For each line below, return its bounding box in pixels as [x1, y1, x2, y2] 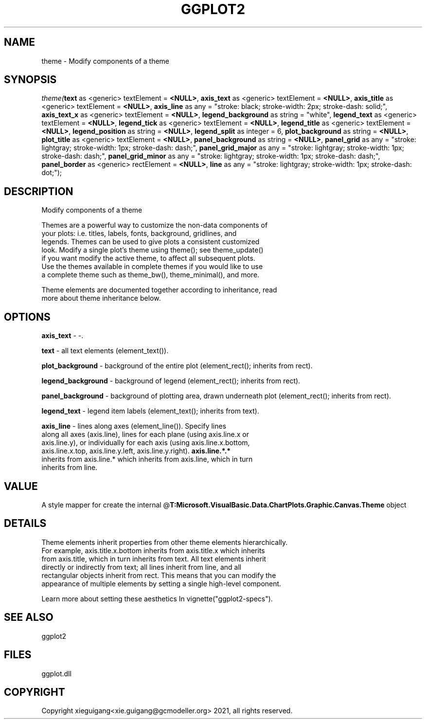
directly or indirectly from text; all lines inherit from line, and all [41, 562, 242, 571]
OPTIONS [4, 310, 51, 323]
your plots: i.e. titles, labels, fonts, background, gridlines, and [41, 229, 237, 238]
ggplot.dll [41, 669, 71, 678]
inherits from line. [41, 463, 98, 472]
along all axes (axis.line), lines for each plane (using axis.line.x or [41, 430, 249, 439]
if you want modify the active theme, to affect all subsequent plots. [41, 254, 255, 263]
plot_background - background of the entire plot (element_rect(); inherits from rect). [41, 361, 313, 370]
